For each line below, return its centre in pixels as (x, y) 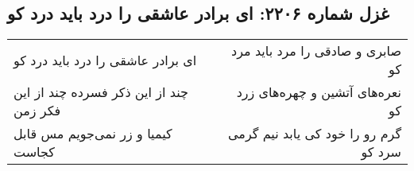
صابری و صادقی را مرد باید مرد (316, 51)
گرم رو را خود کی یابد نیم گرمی (315, 134)
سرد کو (381, 152)
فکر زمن (37, 111)
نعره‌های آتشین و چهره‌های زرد (319, 92)
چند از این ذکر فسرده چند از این (101, 92)
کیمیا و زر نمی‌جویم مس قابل (93, 134)
